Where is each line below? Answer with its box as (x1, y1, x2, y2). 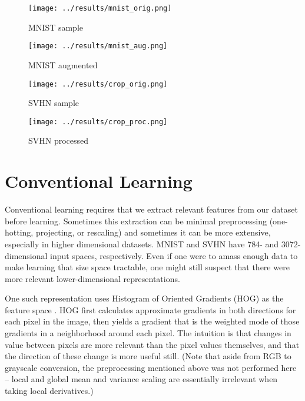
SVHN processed (28, 134, 89, 147)
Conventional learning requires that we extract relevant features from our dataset (5, 203, 298, 216)
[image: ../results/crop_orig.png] (28, 79, 168, 88)
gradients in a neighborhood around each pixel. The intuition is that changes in (5, 327, 291, 339)
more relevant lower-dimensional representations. (5, 272, 180, 284)
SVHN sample (28, 97, 79, 109)
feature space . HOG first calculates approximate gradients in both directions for (5, 303, 296, 316)
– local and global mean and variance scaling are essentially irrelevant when (5, 373, 278, 385)
